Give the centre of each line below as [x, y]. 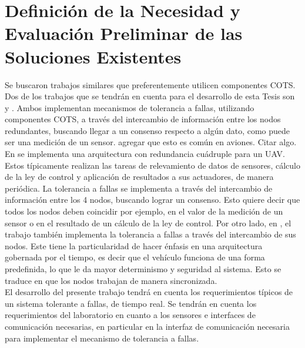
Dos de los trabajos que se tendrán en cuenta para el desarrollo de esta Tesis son [150, 96]
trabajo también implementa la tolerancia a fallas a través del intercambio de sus [150, 234]
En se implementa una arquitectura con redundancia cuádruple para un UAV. [145, 154]
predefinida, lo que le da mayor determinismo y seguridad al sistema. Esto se [143, 269]
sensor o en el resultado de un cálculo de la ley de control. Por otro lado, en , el [148, 222]
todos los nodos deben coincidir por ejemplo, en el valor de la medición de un [144, 211]
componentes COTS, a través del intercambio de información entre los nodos [143, 119]
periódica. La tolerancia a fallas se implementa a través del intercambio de [139, 188]
